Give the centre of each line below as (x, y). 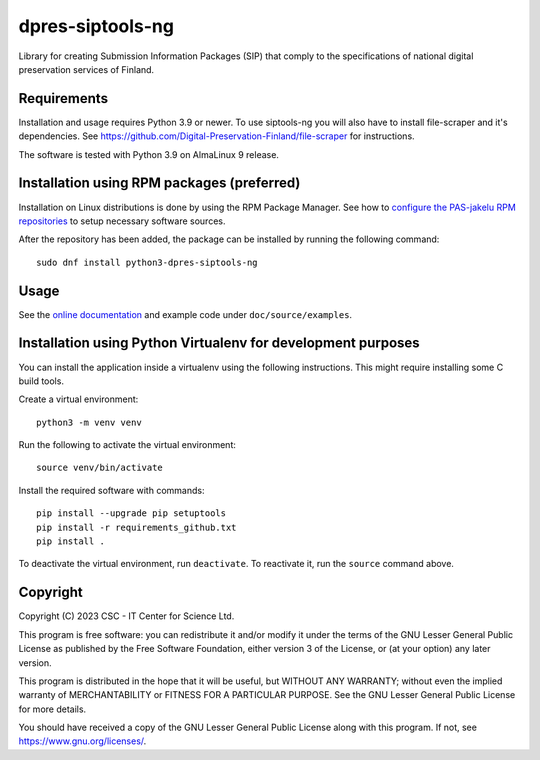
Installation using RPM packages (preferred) (159, 183)
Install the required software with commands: (111, 490)
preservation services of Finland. (86, 69)
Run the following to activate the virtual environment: (127, 445)
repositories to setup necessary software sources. (122, 221)
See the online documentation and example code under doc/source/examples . (185, 314)
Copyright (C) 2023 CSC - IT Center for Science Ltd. (126, 616)
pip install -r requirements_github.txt (136, 527)
